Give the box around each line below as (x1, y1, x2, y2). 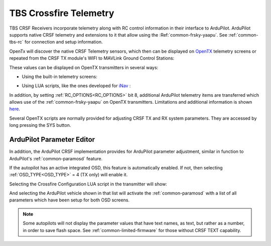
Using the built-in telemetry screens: (22, 73, 98, 80)
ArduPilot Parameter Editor (9, 135, 95, 144)
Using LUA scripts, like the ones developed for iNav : (22, 83, 131, 89)
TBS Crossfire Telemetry (9, 8, 114, 19)
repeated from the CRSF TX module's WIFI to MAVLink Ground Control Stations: (9, 55, 175, 61)
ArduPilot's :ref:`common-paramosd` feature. (9, 155, 103, 161)
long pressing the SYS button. (9, 122, 71, 128)
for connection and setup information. (24, 39, 103, 45)
